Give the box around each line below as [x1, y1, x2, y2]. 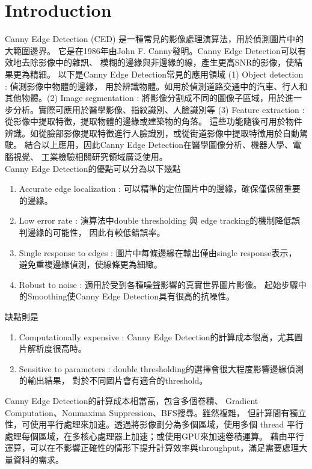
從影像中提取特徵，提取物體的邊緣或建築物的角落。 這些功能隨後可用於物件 [5, 115, 302, 127]
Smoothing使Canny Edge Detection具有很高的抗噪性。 [27, 290, 234, 302]
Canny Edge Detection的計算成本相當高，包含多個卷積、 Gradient [5, 394, 258, 406]
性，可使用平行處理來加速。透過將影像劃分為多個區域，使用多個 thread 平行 [5, 418, 304, 431]
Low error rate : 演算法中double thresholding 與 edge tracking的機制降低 [19, 214, 292, 227]
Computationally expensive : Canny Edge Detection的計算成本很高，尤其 [19, 330, 295, 343]
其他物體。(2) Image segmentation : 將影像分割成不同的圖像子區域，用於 [5, 91, 285, 104]
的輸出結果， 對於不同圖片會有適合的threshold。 [19, 374, 208, 387]
